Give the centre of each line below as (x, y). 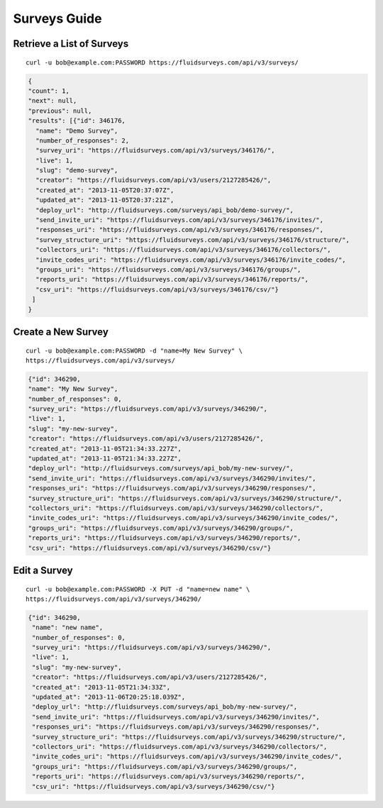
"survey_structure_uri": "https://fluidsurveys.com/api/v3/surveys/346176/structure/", (193, 240)
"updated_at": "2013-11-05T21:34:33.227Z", (105, 459)
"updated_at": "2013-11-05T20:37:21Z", (105, 200)
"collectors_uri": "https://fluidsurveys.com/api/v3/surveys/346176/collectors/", (183, 250)
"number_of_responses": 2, (83, 140)
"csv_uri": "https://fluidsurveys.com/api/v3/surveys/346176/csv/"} (157, 289)
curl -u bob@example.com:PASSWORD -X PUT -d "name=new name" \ (138, 589)
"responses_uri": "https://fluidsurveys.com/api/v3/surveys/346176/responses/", (180, 230)
